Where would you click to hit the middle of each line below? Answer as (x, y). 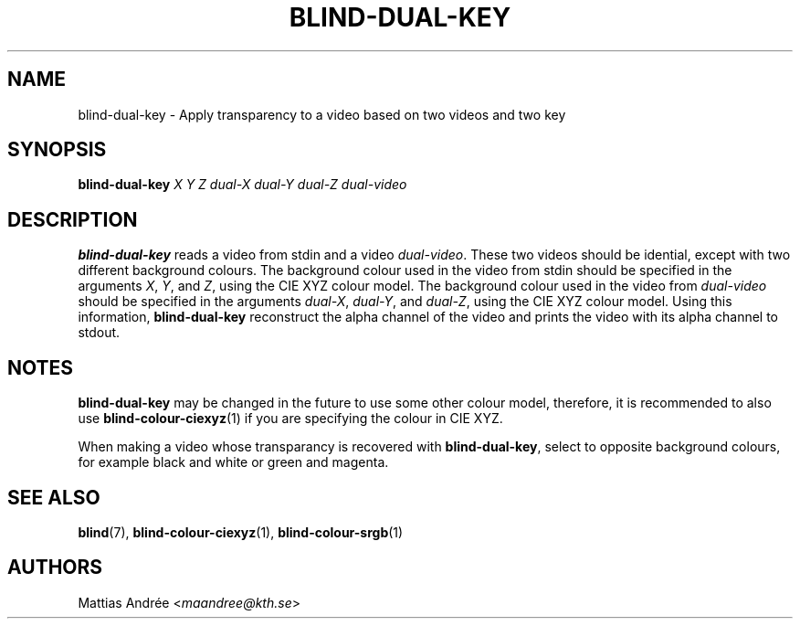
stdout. (99, 333)
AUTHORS (55, 568)
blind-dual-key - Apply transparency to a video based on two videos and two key (322, 114)
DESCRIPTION (73, 219)
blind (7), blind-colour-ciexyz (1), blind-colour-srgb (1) (241, 532)
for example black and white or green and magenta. (233, 462)
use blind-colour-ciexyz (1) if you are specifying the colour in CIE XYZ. (290, 419)
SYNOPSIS (57, 150)
